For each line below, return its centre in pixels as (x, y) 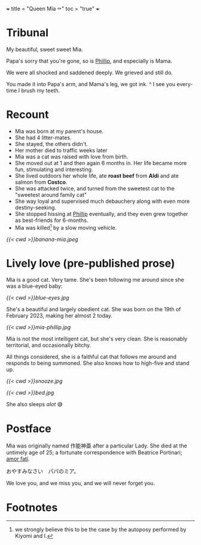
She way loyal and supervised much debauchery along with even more (102, 201)
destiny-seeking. (36, 207)
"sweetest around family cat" (51, 194)
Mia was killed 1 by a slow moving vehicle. (66, 227)
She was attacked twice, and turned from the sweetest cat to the (95, 188)
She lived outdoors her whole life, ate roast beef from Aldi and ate (97, 175)
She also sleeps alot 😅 (34, 404)
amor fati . (18, 459)
